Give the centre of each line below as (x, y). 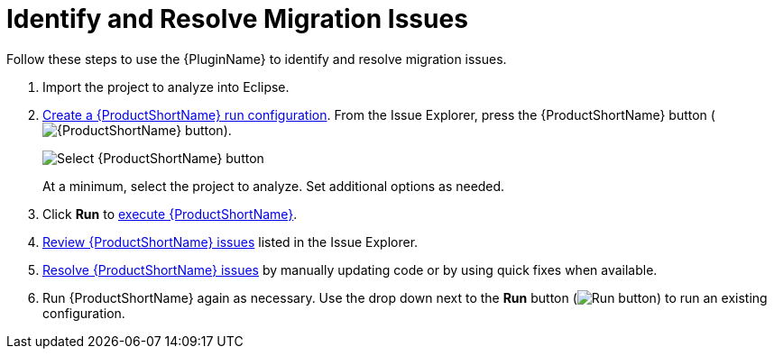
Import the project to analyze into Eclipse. (166, 87)
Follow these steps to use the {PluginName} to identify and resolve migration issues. (257, 59)
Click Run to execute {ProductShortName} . (170, 214)
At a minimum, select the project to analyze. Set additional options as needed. (274, 186)
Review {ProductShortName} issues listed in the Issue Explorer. (230, 242)
